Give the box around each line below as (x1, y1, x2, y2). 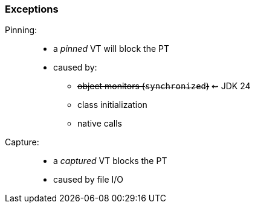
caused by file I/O (53, 174, 124, 185)
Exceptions (5, 3, 59, 15)
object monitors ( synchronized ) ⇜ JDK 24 (77, 81, 251, 92)
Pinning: (5, 25, 37, 36)
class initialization (77, 99, 147, 110)
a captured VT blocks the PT (53, 156, 167, 166)
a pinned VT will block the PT (53, 43, 170, 54)
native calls (77, 118, 122, 129)
